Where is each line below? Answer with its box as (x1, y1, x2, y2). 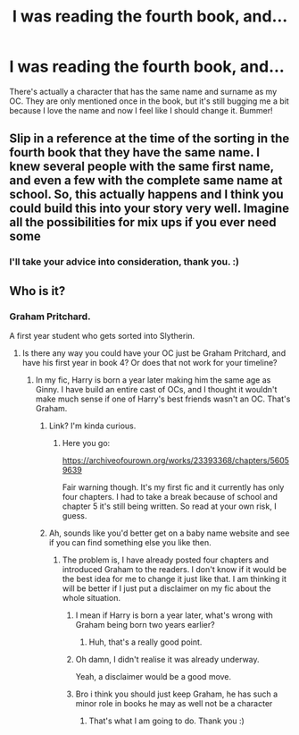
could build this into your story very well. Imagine (9, 201, 290, 216)
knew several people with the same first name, (9, 159, 274, 174)
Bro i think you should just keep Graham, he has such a (75, 689, 278, 699)
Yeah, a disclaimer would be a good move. (75, 671, 232, 681)
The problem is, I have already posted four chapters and (62, 554, 270, 565)
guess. (62, 510, 87, 520)
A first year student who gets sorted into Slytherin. (9, 330, 195, 341)
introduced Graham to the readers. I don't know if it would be (62, 563, 287, 574)
